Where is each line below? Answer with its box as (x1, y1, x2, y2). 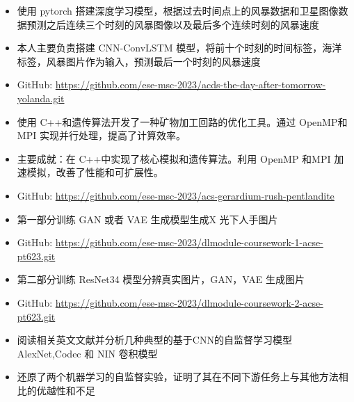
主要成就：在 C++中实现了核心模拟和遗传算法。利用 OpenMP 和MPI (17, 151, 331, 166)
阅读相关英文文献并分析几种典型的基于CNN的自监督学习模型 (17, 332, 292, 347)
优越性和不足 (36, 383, 95, 397)
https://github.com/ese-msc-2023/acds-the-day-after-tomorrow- (55, 77, 326, 92)
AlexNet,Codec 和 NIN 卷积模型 (17, 346, 158, 360)
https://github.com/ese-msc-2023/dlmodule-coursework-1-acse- (55, 235, 323, 250)
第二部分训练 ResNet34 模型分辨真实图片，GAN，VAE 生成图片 (17, 272, 305, 287)
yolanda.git (17, 90, 65, 105)
